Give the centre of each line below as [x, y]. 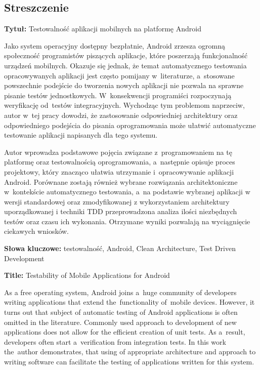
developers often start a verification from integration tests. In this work [115, 341]
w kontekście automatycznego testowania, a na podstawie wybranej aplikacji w [127, 192]
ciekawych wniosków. [37, 231]
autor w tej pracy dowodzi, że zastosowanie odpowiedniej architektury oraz [121, 115]
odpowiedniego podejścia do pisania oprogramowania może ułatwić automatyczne [130, 125]
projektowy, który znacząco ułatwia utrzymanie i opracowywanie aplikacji [119, 171]
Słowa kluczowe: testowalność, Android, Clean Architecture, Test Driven [120, 248]
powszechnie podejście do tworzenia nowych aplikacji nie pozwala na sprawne [124, 85]
